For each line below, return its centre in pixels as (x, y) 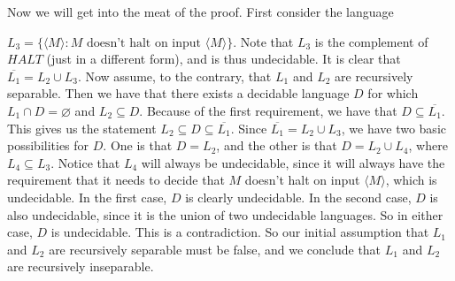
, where (428, 145)
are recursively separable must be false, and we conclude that (215, 249)
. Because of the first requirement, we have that (268, 110)
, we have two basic (393, 128)
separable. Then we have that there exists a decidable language (178, 93)
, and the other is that (277, 145)
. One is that (138, 145)
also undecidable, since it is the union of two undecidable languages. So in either (225, 214)
